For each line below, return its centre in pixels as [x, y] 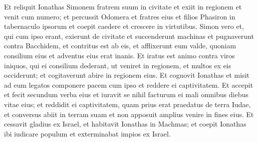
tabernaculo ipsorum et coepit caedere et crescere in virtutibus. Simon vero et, [124, 26]
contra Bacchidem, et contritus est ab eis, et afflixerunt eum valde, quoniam [120, 46]
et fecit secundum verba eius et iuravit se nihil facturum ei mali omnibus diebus [126, 94]
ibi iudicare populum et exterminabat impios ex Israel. [87, 133]
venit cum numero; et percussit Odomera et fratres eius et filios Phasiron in [120, 16]
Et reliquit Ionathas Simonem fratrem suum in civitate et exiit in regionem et [123, 6]
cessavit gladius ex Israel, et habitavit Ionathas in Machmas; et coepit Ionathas [125, 124]
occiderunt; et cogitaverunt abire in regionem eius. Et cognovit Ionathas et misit [127, 75]
